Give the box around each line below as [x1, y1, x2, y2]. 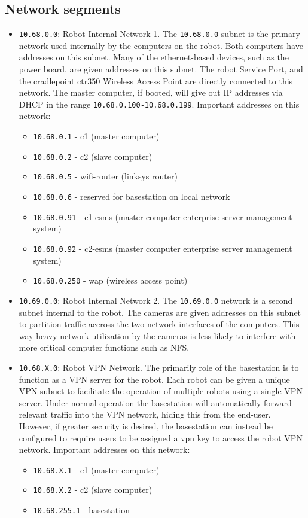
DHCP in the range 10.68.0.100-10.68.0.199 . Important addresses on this [19, 97, 300, 110]
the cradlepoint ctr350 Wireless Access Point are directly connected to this [19, 74, 293, 87]
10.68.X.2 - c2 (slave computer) [33, 483, 153, 496]
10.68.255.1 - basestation [33, 504, 130, 516]
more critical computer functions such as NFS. [19, 341, 190, 354]
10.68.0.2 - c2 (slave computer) [33, 150, 153, 162]
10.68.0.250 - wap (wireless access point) [33, 274, 188, 287]
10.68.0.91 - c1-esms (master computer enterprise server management [33, 210, 292, 223]
